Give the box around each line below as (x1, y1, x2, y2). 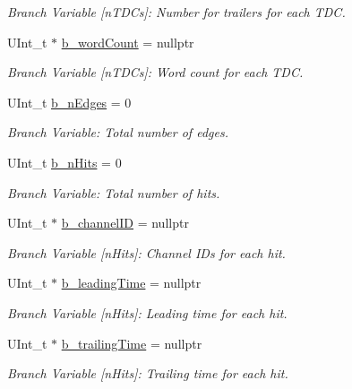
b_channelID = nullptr (61, 213, 189, 232)
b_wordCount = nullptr (61, 32, 194, 51)
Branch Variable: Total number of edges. (7, 123, 228, 142)
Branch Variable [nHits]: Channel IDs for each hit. (7, 243, 286, 262)
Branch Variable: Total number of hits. (7, 183, 220, 202)
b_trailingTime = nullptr (61, 333, 202, 352)
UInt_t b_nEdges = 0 (7, 92, 132, 111)
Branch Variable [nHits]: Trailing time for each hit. (7, 364, 288, 383)
